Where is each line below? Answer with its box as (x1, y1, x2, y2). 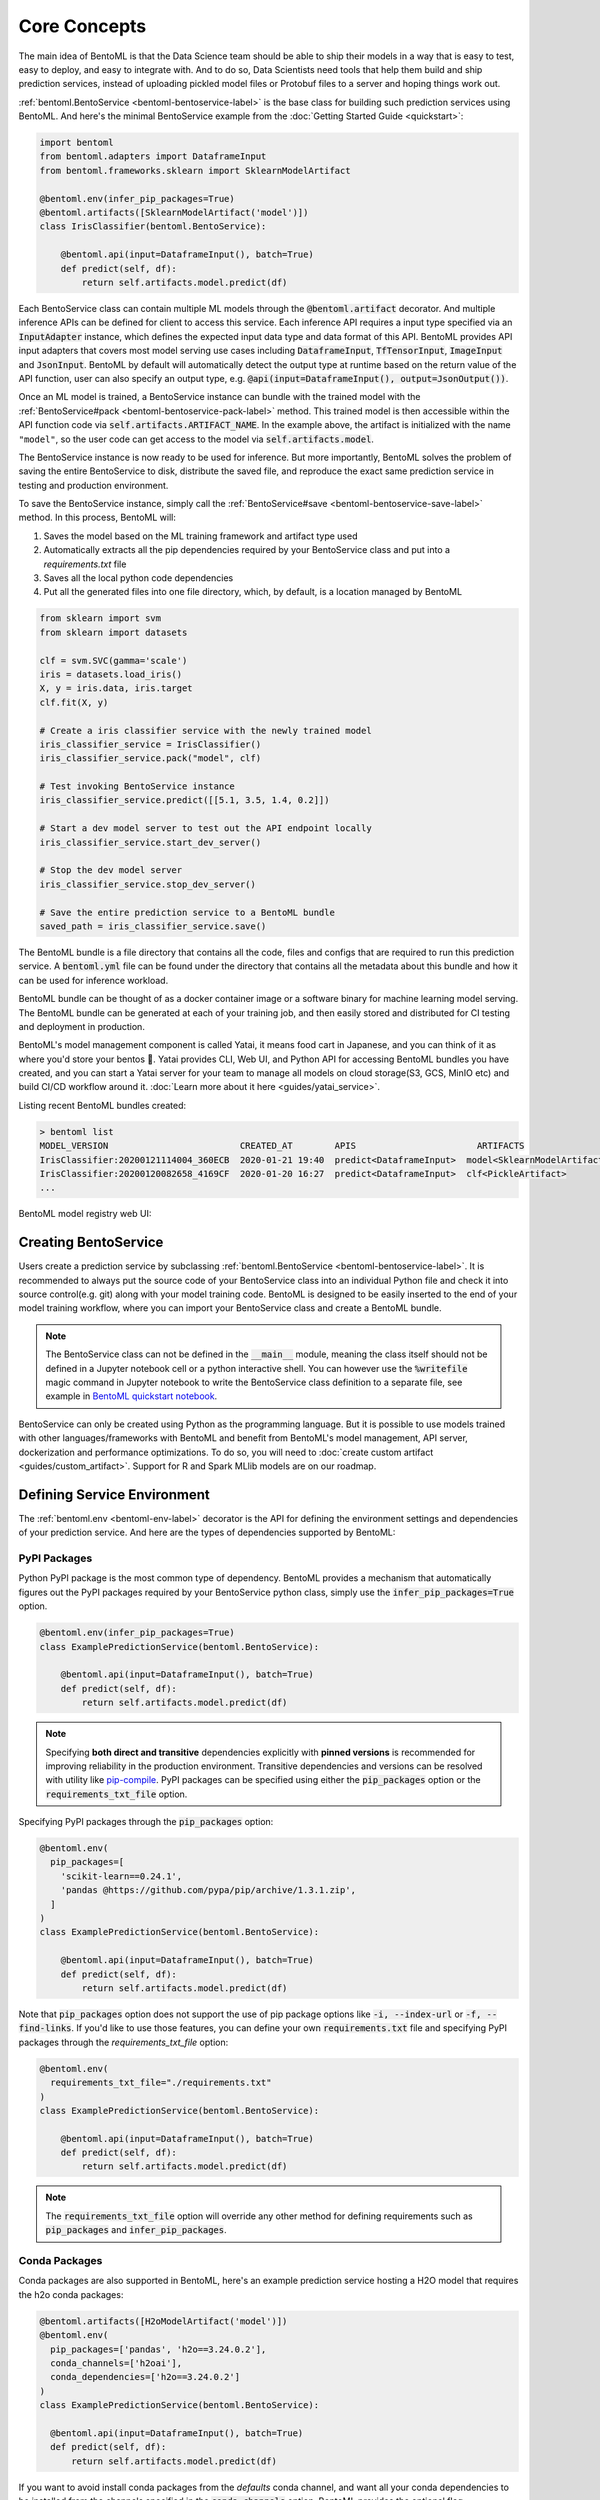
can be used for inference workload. (18, 974, 169, 986)
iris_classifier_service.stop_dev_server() (39, 878, 257, 890)
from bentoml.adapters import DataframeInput (39, 151, 267, 162)
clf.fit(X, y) (39, 696, 109, 708)
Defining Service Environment (18, 1486, 210, 1503)
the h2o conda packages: (18, 2288, 124, 2300)
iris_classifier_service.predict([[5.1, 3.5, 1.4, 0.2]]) (39, 795, 330, 806)
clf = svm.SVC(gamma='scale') (39, 655, 188, 666)
